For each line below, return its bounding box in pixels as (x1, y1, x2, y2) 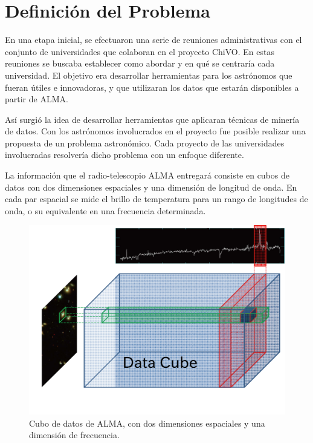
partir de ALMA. (5, 93, 68, 105)
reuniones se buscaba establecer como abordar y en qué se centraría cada (5, 57, 275, 70)
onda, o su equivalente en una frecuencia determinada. (5, 204, 206, 217)
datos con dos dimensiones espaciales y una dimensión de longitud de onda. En (5, 180, 297, 193)
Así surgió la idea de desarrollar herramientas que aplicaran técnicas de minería (5, 113, 300, 125)
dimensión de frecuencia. (29, 428, 120, 441)
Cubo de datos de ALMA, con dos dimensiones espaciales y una (29, 416, 265, 429)
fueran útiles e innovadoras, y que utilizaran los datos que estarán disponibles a (5, 80, 299, 93)
